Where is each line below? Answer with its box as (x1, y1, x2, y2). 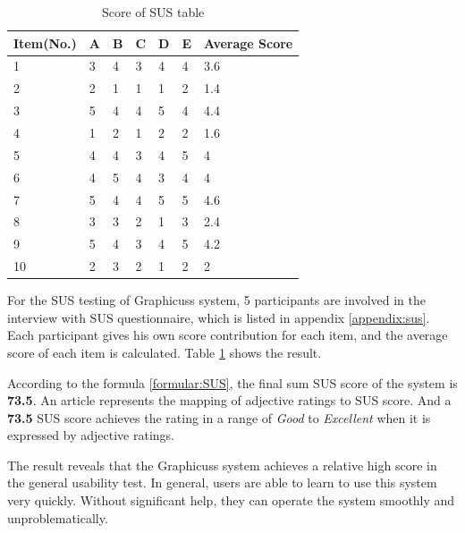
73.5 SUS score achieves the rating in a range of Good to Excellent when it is (7, 408, 431, 427)
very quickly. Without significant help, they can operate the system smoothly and (7, 491, 455, 510)
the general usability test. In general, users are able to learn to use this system (7, 473, 437, 492)
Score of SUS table (101, 3, 205, 21)
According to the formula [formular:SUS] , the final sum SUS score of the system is (7, 373, 458, 392)
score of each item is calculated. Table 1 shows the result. (7, 343, 322, 361)
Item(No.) (13, 33, 77, 52)
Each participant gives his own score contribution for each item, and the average (7, 326, 448, 344)
